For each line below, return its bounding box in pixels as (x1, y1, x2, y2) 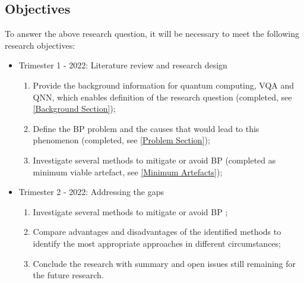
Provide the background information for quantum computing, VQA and (33, 78, 294, 91)
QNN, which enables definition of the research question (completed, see (33, 90, 292, 103)
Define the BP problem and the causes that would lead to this (33, 122, 259, 134)
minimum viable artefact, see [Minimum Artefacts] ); (33, 165, 223, 178)
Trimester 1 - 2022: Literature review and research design (18, 59, 227, 71)
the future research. (33, 269, 104, 281)
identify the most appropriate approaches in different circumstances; (33, 237, 281, 249)
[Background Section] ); (33, 102, 116, 115)
